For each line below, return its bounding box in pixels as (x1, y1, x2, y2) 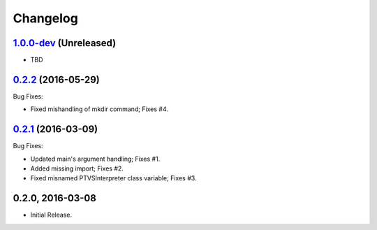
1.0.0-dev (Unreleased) (13, 37, 117, 49)
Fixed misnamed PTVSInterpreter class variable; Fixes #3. (30, 174, 197, 182)
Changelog (13, 10, 78, 26)
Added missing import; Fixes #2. (30, 164, 124, 173)
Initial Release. (30, 210, 73, 220)
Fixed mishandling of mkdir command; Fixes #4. (30, 105, 169, 113)
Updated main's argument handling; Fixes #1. (30, 154, 161, 163)
